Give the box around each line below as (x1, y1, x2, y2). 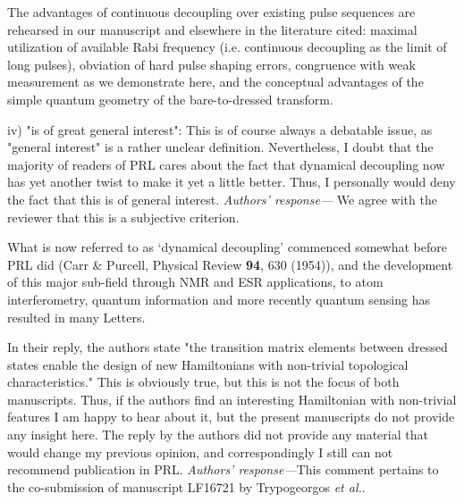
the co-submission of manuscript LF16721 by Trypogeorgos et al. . (7, 477, 366, 496)
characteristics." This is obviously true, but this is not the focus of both (7, 372, 400, 391)
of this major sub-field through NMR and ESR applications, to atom (7, 272, 384, 291)
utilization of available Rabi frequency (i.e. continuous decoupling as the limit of (7, 38, 447, 56)
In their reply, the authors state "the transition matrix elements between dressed (7, 338, 448, 356)
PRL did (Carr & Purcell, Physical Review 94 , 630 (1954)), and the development (7, 255, 453, 273)
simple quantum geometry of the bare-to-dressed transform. (7, 89, 333, 108)
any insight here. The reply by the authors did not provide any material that (7, 425, 428, 444)
